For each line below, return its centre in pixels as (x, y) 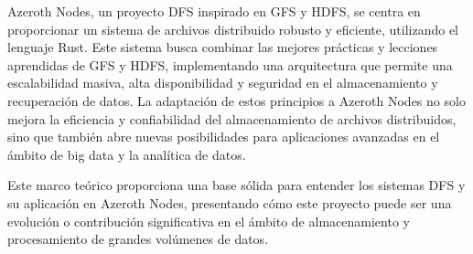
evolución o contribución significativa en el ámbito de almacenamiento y (209, 221)
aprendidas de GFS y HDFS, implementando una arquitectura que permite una (230, 64)
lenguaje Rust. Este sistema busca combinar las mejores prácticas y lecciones (223, 47)
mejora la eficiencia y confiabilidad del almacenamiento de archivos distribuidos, (232, 118)
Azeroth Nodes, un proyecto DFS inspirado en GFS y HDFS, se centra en (214, 11)
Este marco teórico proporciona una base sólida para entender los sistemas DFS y (236, 185)
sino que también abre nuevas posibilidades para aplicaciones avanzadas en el (224, 137)
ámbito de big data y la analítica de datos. (127, 154)
